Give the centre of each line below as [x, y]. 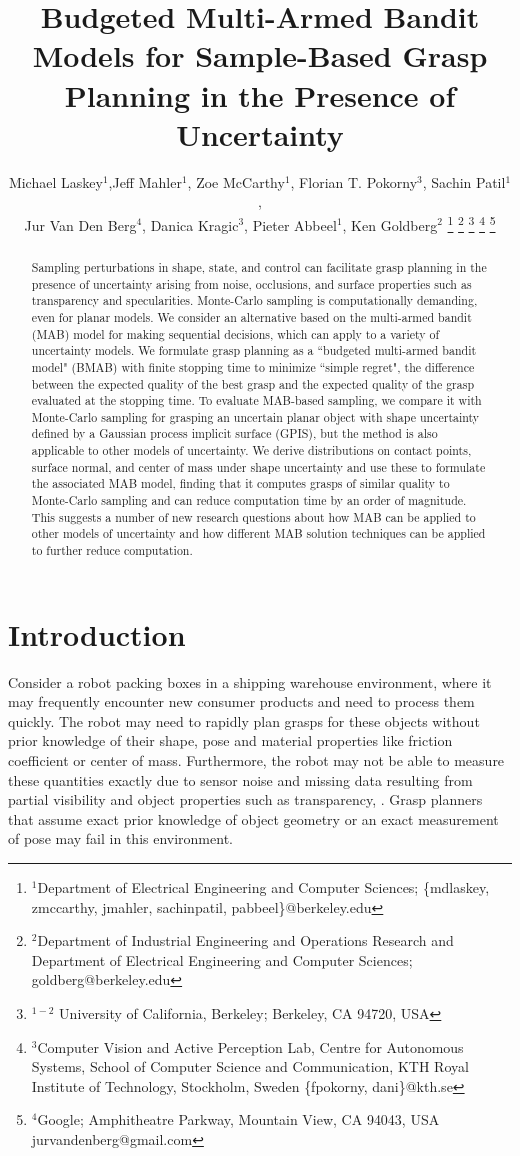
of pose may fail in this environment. [120, 838]
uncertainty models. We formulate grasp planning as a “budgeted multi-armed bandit [254, 350]
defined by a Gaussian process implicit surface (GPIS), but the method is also [234, 433]
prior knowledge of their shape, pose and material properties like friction [230, 740]
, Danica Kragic [190, 224]
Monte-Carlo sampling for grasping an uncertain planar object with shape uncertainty [255, 416]
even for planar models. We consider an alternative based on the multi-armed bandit [251, 316]
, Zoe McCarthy [236, 181]
